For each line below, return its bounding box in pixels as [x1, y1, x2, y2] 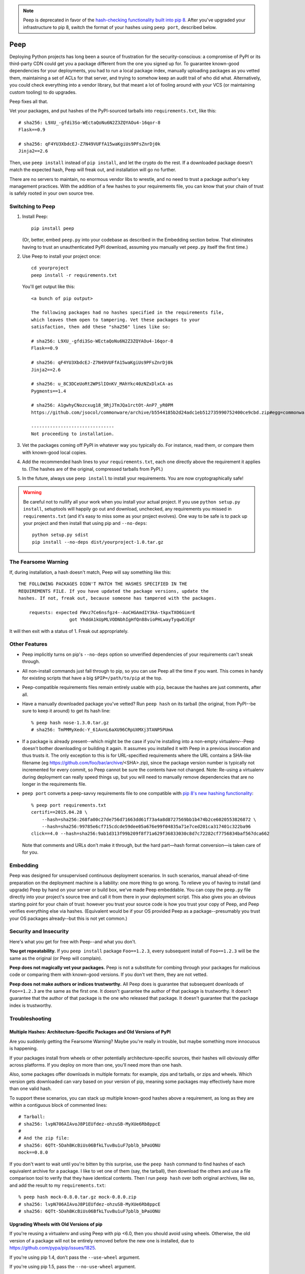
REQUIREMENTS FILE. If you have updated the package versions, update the [18, 588, 209, 594]
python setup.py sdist [32, 532, 89, 538]
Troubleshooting [9, 1015, 52, 1022]
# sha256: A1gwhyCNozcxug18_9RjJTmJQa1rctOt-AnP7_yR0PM [31, 403, 173, 408]
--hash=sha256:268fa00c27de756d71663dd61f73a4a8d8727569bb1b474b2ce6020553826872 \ [41, 816, 257, 822]
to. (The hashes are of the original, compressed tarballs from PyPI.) [22, 466, 163, 472]
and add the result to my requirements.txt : [9, 1182, 106, 1188]
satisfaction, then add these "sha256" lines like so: [31, 324, 171, 330]
